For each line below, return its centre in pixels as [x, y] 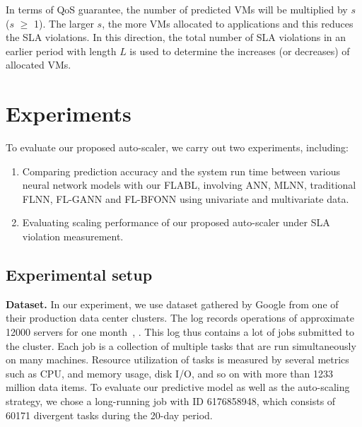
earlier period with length [61, 51]
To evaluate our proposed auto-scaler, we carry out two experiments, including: [177, 147]
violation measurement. [73, 236]
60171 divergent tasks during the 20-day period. [109, 415]
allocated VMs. [39, 65]
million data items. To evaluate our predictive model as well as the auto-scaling [178, 387]
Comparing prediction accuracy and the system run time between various [181, 171]
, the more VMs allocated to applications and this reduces [228, 23]
